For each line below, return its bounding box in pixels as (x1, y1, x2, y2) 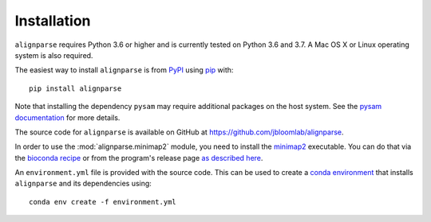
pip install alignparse (29, 84, 122, 93)
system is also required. (14, 50, 93, 60)
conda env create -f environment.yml (29, 197, 177, 206)
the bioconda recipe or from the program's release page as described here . (14, 153, 263, 162)
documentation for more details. (14, 112, 121, 123)
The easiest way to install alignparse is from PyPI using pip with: (14, 65, 234, 75)
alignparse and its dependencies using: (14, 179, 152, 189)
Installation (14, 12, 91, 29)
